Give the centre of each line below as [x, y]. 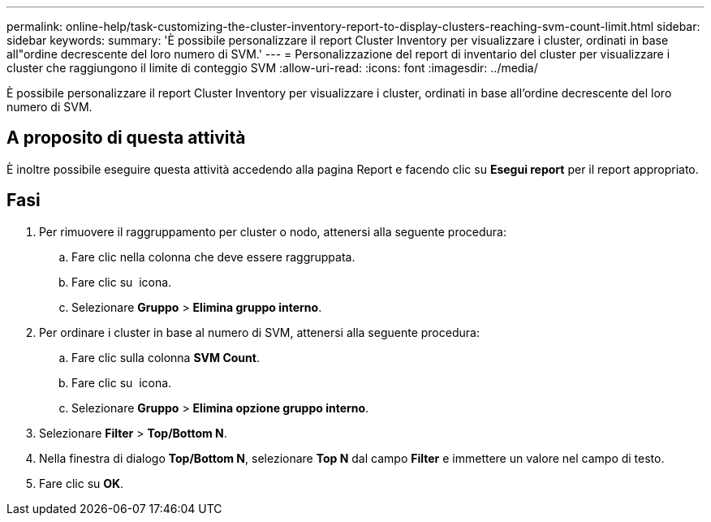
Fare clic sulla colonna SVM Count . [166, 357]
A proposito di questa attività [126, 138]
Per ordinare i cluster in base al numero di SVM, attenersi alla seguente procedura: [259, 332]
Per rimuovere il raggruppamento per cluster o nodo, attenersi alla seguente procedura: [273, 231]
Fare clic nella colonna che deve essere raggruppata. [213, 257]
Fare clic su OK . [82, 483]
